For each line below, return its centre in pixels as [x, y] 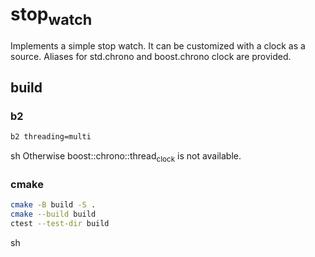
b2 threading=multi [51, 137]
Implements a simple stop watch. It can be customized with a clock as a [158, 45]
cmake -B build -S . [53, 205]
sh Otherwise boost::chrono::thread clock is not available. [126, 157]
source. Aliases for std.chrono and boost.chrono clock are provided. [151, 56]
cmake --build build [53, 214]
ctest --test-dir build [60, 223]
